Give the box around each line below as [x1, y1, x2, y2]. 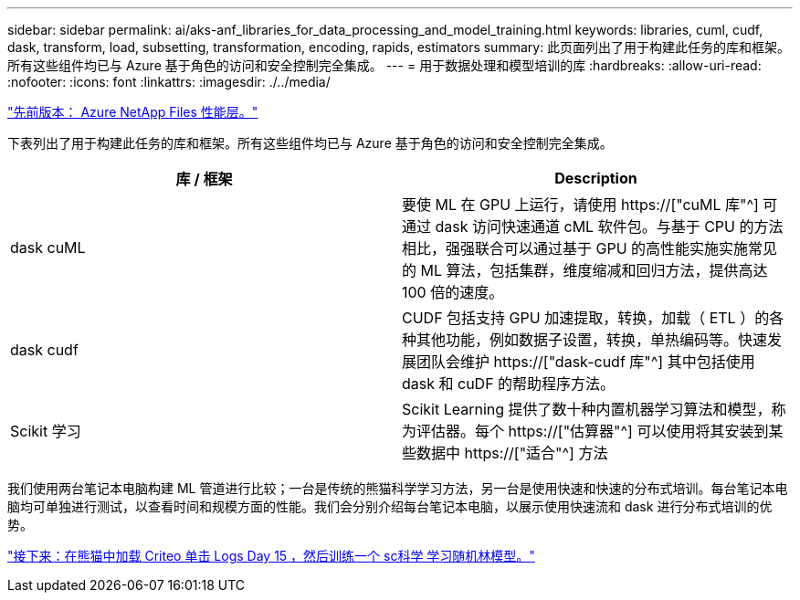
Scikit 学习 [10, 422, 81, 440]
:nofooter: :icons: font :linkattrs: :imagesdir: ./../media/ [7, 74, 331, 89]
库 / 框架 [175, 170, 233, 188]
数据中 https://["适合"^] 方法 [416, 444, 608, 462]
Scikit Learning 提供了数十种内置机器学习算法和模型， [402, 400, 772, 418]
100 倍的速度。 [402, 283, 504, 301]
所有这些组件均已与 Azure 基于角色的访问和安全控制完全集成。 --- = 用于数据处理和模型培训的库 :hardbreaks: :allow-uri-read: [7, 58, 762, 73]
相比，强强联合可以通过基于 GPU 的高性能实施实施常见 [402, 239, 778, 258]
